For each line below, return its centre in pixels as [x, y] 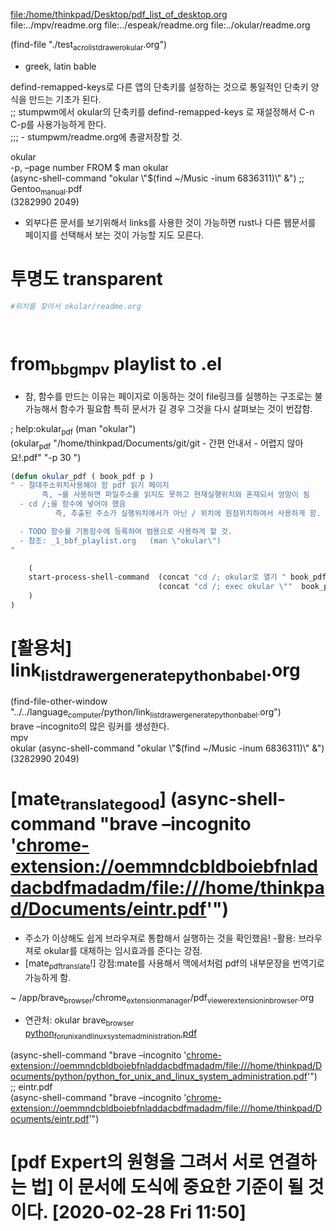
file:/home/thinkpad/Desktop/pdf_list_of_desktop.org [119, 14]
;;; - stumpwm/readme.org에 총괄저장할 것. [96, 136]
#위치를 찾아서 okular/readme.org [76, 306]
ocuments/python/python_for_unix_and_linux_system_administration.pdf [159, 1076]
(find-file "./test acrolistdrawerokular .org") [89, 46]
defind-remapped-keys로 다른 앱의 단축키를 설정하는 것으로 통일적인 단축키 [159, 86]
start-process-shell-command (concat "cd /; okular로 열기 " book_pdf [177, 577]
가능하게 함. [48, 977]
